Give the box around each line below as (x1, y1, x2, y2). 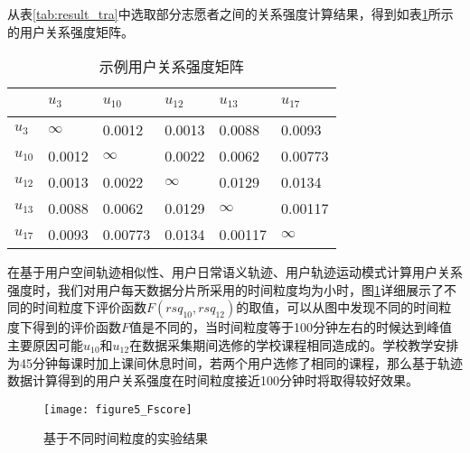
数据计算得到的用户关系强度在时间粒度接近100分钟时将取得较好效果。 (7, 371, 418, 390)
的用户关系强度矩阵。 (7, 22, 134, 41)
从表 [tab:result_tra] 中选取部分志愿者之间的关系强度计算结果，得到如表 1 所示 (7, 5, 454, 23)
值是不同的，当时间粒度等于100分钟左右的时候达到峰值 (129, 318, 453, 337)
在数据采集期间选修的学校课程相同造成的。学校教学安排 (129, 335, 459, 354)
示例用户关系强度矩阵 (99, 56, 244, 78)
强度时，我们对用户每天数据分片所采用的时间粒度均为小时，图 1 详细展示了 (7, 280, 444, 299)
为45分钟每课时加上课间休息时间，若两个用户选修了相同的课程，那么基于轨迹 (7, 353, 463, 372)
